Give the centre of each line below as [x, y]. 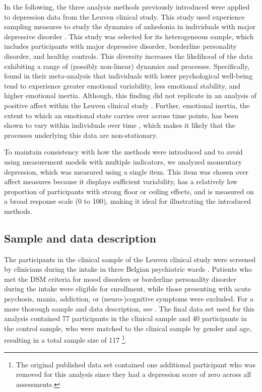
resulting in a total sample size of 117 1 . [65, 339]
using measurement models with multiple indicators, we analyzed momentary [123, 161]
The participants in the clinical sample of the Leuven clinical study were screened [130, 259]
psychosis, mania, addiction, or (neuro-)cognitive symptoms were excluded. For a [129, 299]
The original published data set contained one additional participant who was [136, 364]
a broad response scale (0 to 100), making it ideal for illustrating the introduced [128, 201]
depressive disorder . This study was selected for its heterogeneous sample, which [129, 36]
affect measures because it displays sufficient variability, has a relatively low [121, 181]
